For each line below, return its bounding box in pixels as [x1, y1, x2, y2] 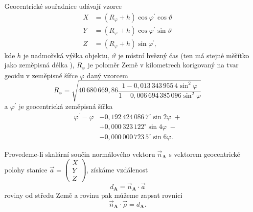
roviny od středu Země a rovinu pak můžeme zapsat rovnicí [4, 190, 183, 200]
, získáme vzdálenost [86, 164, 148, 174]
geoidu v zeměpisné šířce [4, 70, 78, 80]
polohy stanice [4, 164, 47, 174]
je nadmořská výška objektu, [23, 50, 110, 60]
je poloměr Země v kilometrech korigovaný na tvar [88, 60, 239, 70]
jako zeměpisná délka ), [4, 60, 75, 70]
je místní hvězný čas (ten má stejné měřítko [118, 50, 249, 60]
